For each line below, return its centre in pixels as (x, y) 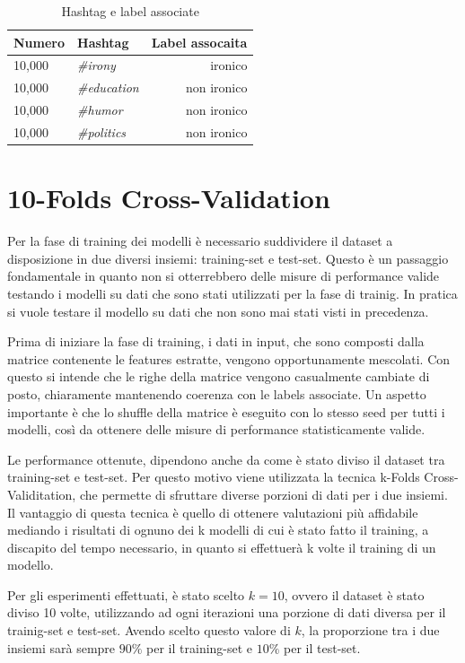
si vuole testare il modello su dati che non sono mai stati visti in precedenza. (218, 311)
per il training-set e (200, 647)
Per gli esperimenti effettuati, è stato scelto (126, 594)
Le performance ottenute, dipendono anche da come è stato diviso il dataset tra (226, 459)
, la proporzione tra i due (370, 630)
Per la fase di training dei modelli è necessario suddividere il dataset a (200, 241)
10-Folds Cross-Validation (169, 198)
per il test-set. (322, 647)
